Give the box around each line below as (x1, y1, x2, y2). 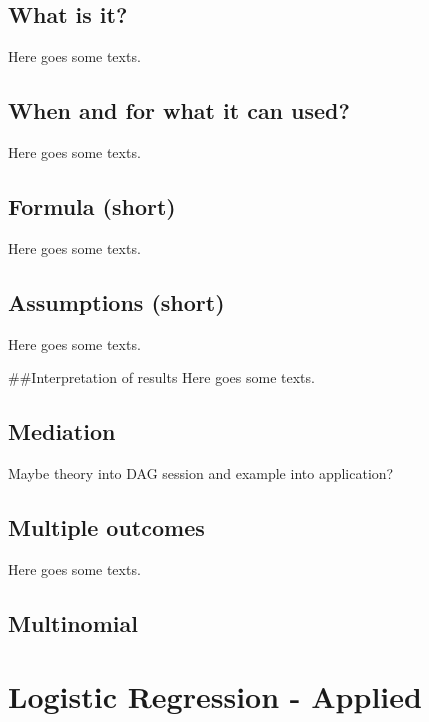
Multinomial (8, 607, 138, 638)
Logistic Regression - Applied (8, 676, 422, 717)
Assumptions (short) (8, 286, 225, 317)
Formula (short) (8, 190, 176, 221)
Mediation (8, 416, 116, 447)
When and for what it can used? (8, 95, 350, 126)
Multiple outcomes (8, 511, 205, 542)
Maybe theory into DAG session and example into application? (8, 462, 394, 483)
